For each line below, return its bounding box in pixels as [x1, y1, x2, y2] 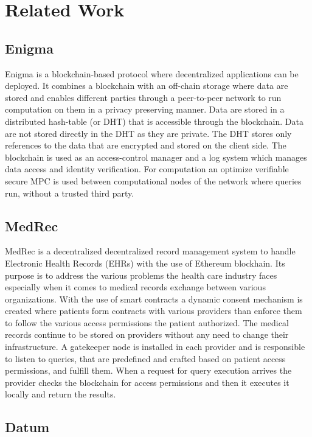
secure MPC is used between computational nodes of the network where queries [5, 174, 302, 187]
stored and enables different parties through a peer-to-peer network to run [5, 91, 282, 103]
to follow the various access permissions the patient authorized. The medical [5, 316, 289, 329]
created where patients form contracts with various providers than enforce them [5, 304, 302, 317]
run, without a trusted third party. [5, 186, 134, 199]
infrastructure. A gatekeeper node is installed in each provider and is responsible [5, 340, 305, 353]
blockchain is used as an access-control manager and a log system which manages [5, 150, 307, 163]
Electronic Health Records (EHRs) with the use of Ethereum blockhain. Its [5, 256, 285, 269]
